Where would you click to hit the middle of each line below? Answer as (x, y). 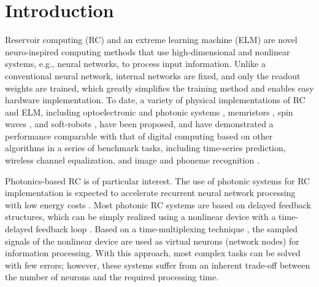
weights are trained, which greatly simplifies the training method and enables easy (159, 88)
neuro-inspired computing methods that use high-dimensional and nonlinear (148, 51)
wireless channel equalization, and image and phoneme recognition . (132, 160)
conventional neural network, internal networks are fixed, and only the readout (153, 75)
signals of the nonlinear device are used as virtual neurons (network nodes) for (152, 241)
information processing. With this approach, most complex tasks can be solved (153, 253)
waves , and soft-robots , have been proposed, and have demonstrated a (139, 124)
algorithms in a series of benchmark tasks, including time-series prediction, (145, 148)
